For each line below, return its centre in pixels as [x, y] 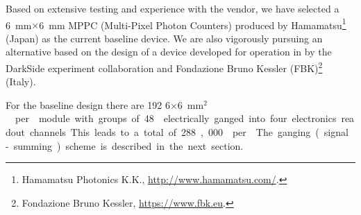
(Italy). [21, 81]
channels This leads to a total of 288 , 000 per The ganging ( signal [189, 132]
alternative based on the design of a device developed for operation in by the [169, 52]
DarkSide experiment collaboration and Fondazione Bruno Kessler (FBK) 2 [164, 67]
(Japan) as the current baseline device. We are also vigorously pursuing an [164, 38]
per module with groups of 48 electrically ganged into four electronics [176, 118]
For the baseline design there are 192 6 [88, 104]
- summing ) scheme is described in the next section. [125, 145]
